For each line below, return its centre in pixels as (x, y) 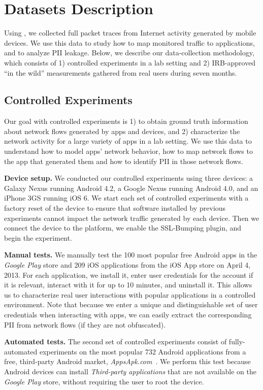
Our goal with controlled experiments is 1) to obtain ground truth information (126, 121)
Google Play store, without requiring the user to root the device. (104, 381)
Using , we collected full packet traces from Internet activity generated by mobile (130, 33)
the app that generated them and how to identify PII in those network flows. (124, 161)
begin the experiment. (38, 237)
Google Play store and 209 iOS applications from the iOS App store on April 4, (127, 265)
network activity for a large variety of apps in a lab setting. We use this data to (128, 141)
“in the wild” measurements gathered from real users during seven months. (121, 72)
